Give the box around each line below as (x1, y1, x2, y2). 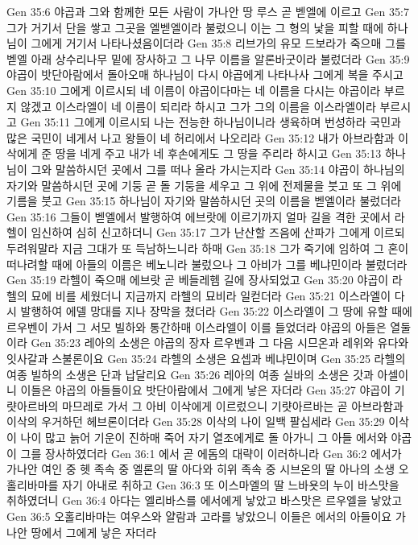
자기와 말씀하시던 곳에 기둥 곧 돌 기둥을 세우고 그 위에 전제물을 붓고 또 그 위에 (6, 176, 402, 193)
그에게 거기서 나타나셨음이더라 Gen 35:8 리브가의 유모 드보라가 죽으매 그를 (31, 35, 406, 52)
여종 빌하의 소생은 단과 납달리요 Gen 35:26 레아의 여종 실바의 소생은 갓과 (6, 365, 374, 382)
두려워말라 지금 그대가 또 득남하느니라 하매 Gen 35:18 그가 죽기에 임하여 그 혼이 (6, 239, 409, 256)
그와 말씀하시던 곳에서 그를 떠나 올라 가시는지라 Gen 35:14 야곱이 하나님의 (31, 160, 405, 177)
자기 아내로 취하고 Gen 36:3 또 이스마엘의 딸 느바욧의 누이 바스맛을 (62, 476, 399, 493)
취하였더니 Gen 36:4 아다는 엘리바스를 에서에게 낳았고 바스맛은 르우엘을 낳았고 (6, 492, 403, 509)
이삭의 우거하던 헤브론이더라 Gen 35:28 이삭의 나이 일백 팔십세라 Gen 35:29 (6, 413, 385, 430)
